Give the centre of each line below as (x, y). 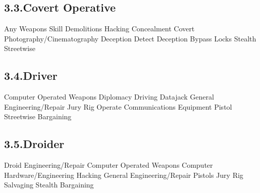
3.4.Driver (31, 76)
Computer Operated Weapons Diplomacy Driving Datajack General (109, 97)
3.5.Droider (34, 144)
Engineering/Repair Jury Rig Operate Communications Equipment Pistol (118, 106)
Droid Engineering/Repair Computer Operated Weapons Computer (109, 165)
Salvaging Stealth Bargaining (49, 185)
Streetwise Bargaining (38, 116)
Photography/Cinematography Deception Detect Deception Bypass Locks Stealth (130, 38)
